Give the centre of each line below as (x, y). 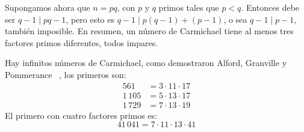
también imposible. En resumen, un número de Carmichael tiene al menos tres (149, 31)
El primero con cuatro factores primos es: (81, 115)
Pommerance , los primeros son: (66, 74)
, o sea (235, 19)
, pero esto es (90, 19)
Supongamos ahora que (48, 7)
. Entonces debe (270, 7)
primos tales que (189, 7)
